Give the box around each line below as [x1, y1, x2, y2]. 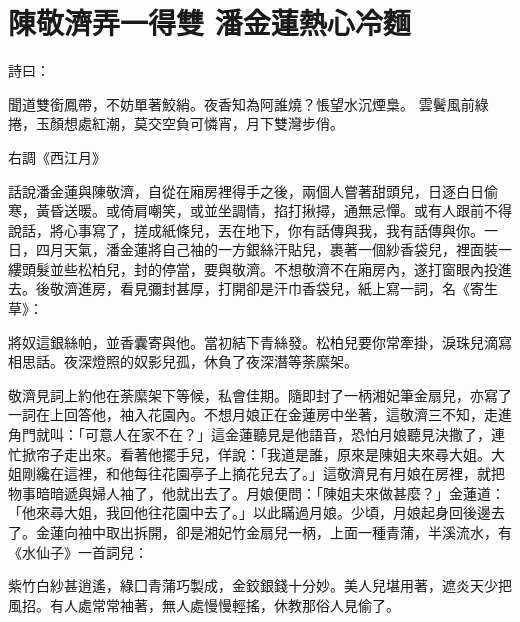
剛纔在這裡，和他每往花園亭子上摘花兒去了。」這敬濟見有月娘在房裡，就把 [21, 463, 505, 484]
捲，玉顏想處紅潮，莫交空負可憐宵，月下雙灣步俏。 [8, 113, 344, 134]
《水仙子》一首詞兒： [8, 541, 148, 562]
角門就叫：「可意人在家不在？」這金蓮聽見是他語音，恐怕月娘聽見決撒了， [8, 424, 491, 445]
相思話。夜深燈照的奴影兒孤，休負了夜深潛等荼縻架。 [8, 351, 358, 372]
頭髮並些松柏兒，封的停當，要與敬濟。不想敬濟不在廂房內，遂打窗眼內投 [21, 258, 498, 279]
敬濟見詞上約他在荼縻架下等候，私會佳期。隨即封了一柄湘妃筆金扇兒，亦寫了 [8, 384, 512, 405]
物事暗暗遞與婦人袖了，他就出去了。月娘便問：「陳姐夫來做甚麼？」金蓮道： [8, 482, 505, 503]
